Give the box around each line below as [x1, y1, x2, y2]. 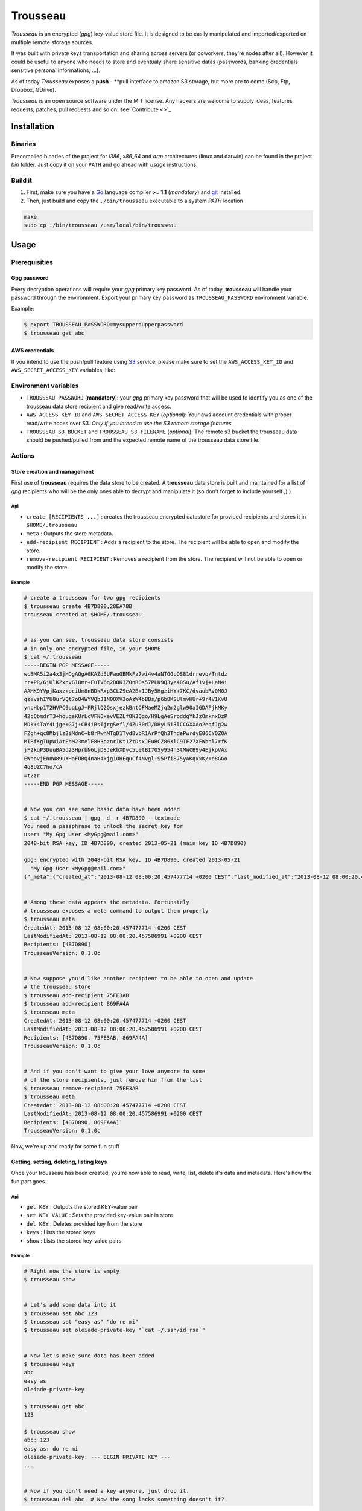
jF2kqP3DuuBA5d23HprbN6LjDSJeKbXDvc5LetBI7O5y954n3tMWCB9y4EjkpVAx [24, 746, 228, 754]
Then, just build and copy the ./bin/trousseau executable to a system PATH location [26, 197, 244, 204]
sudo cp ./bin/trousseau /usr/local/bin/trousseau [24, 222, 177, 229]
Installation [11, 121, 54, 132]
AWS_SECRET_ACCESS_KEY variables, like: [11, 366, 116, 374]
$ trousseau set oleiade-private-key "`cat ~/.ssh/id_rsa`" [24, 1327, 206, 1334]
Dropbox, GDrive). [11, 86, 57, 93]
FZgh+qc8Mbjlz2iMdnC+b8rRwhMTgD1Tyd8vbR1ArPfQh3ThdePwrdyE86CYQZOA [24, 730, 228, 737]
